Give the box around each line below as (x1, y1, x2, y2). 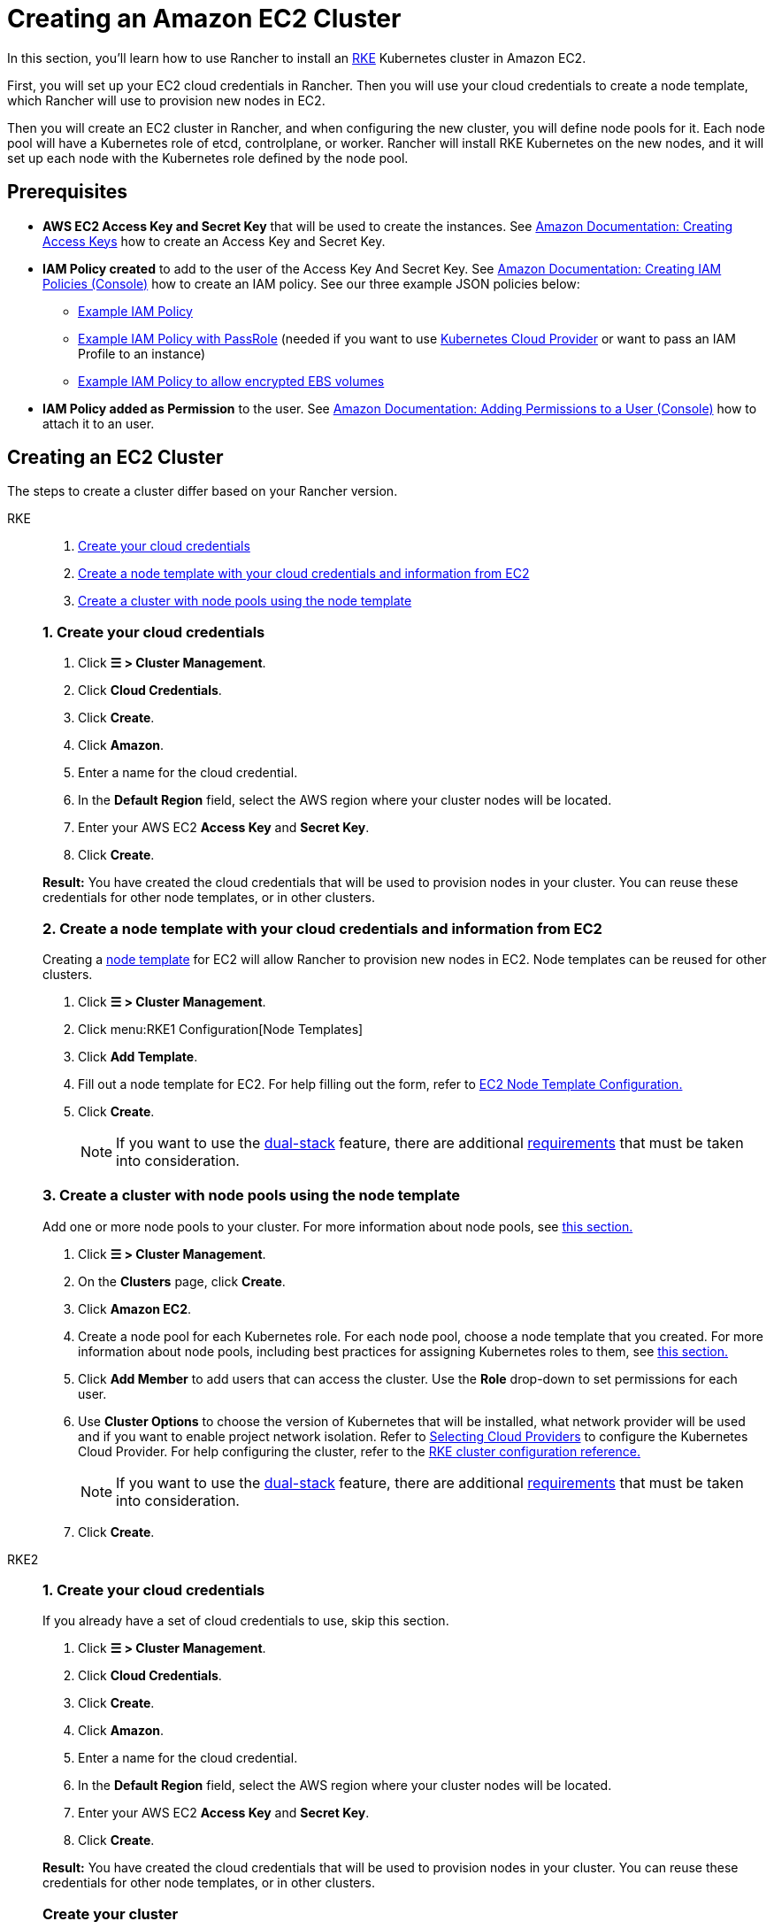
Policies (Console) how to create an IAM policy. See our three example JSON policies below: (42, 275, 580, 291)
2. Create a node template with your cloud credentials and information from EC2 (42, 919, 602, 937)
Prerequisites (7, 181, 127, 204)
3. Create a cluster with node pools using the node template (42, 1186, 461, 1205)
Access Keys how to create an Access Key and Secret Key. (42, 233, 386, 249)
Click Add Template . (78, 1048, 198, 1064)
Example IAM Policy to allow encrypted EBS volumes (78, 373, 385, 389)
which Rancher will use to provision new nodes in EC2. (7, 92, 326, 108)
